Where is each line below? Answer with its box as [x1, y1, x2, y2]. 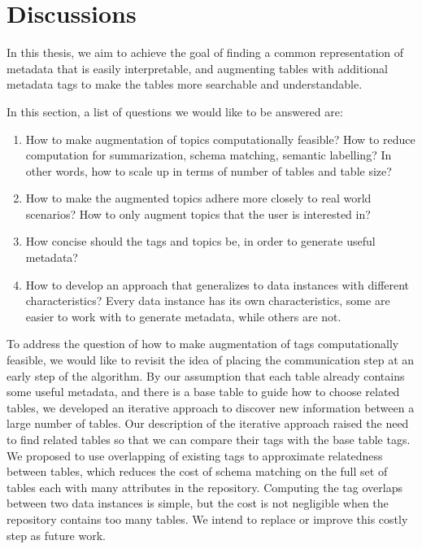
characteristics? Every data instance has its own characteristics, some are [25, 292, 390, 309]
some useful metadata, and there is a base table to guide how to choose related [7, 383, 400, 400]
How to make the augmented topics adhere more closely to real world [25, 190, 372, 207]
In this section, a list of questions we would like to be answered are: [7, 102, 343, 120]
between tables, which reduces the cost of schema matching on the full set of [7, 463, 388, 480]
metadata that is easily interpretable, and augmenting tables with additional [7, 59, 388, 76]
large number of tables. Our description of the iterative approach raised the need [7, 415, 409, 432]
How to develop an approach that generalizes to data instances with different [25, 276, 410, 293]
